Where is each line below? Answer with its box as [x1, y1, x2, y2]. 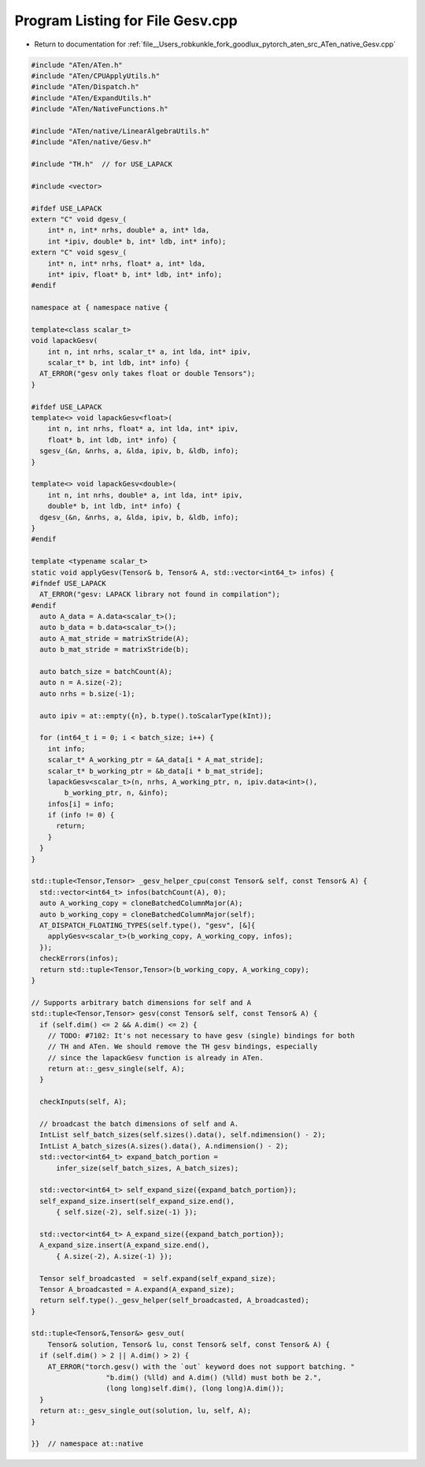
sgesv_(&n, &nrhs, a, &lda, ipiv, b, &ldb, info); [39, 446, 239, 456]
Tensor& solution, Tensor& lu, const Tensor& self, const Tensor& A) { [47, 1340, 331, 1349]
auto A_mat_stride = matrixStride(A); [39, 634, 189, 642]
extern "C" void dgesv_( [31, 215, 128, 224]
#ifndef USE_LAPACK [31, 579, 106, 587]
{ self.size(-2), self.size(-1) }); [56, 1208, 198, 1217]
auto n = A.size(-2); [39, 678, 124, 687]
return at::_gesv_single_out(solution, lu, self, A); [39, 1406, 252, 1415]
